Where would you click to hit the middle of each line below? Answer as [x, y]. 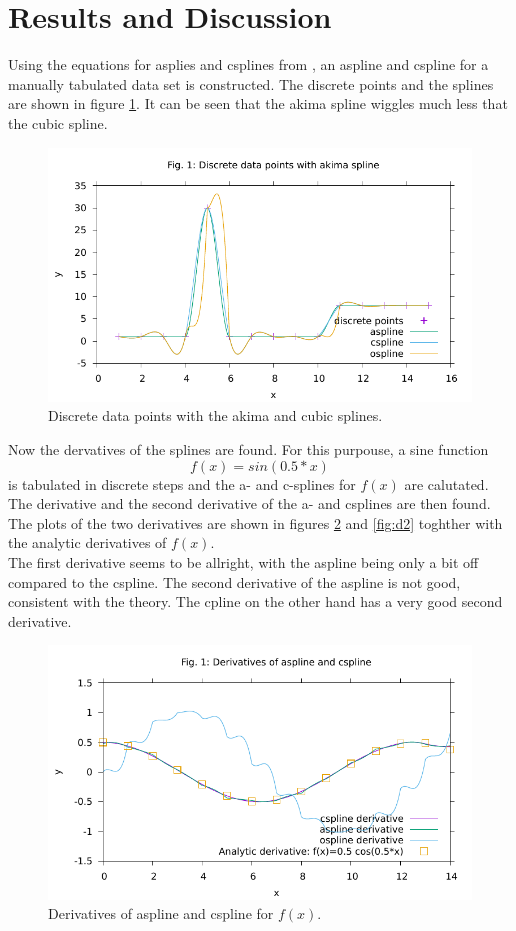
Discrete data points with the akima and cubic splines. [215, 415]
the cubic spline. [58, 122]
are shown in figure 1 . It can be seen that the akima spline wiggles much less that [258, 103]
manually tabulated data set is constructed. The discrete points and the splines [251, 83]
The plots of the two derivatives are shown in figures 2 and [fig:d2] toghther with [255, 522]
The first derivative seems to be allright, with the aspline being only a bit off [243, 562]
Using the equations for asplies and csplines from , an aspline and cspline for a [248, 64]
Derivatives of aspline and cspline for [161, 913]
